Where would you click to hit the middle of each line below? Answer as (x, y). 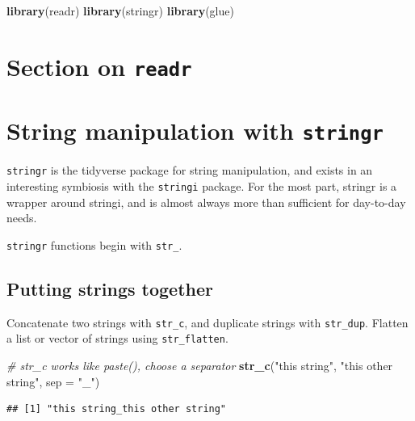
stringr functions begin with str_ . (94, 244)
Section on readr (99, 66)
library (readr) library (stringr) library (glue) (120, 11)
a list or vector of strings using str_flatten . (117, 338)
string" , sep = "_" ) (53, 381)
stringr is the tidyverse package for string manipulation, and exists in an (190, 170)
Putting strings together (110, 288)
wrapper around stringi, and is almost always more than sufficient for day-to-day (206, 202)
